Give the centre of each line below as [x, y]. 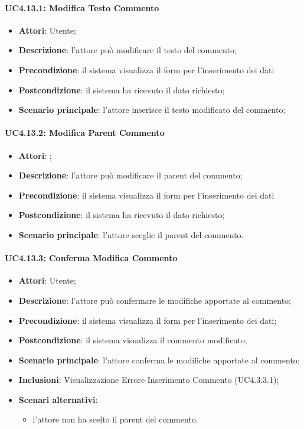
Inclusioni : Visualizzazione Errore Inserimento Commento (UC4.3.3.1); [149, 380]
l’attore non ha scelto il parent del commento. [115, 419]
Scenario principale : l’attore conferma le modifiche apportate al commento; [159, 360]
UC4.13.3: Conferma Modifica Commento [91, 258]
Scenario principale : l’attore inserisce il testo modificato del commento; [152, 110]
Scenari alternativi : [58, 399]
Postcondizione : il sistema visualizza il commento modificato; [133, 340]
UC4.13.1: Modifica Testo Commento [82, 7]
